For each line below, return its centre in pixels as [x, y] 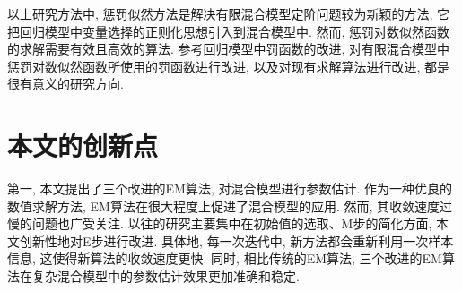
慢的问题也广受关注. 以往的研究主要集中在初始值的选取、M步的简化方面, [220, 223]
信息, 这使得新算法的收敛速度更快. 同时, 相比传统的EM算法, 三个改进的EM [225, 258]
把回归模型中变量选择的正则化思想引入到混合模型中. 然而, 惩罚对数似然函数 [229, 31]
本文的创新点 [83, 145]
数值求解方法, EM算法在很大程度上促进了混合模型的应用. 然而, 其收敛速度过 [230, 205]
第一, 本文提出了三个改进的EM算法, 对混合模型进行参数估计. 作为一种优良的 [230, 188]
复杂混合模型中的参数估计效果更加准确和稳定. [166, 276]
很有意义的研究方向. [65, 84]
